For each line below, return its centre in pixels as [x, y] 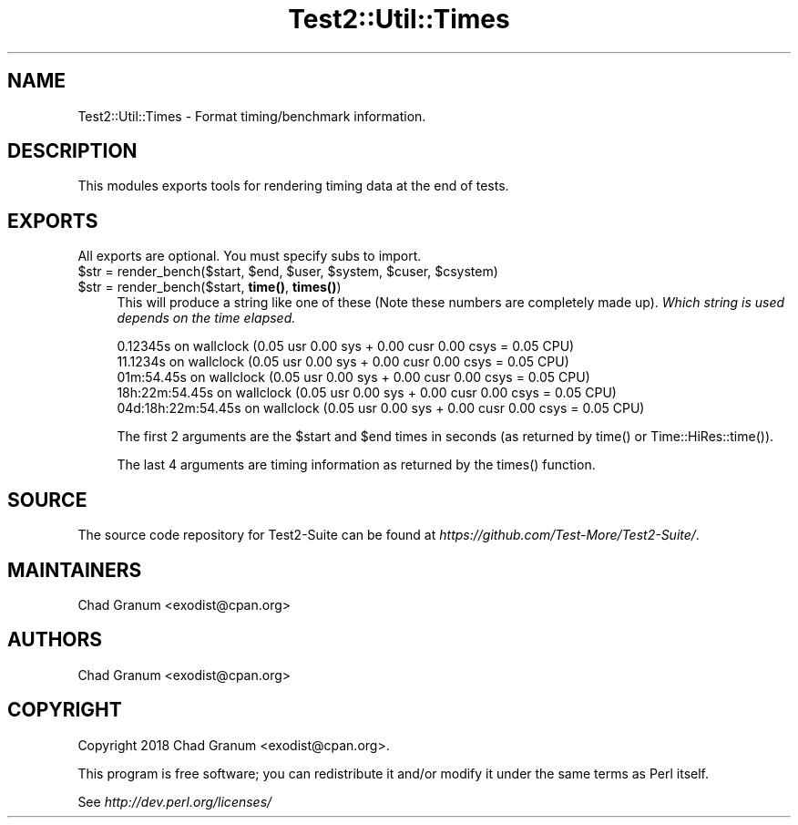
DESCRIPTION [72, 151]
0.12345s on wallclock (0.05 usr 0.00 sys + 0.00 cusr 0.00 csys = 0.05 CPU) [346, 346]
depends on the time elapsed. [206, 318]
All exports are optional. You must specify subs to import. [250, 256]
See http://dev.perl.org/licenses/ [175, 801]
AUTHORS [55, 640]
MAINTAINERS [75, 570]
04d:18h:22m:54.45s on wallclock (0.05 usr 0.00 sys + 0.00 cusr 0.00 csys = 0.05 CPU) [381, 408]
